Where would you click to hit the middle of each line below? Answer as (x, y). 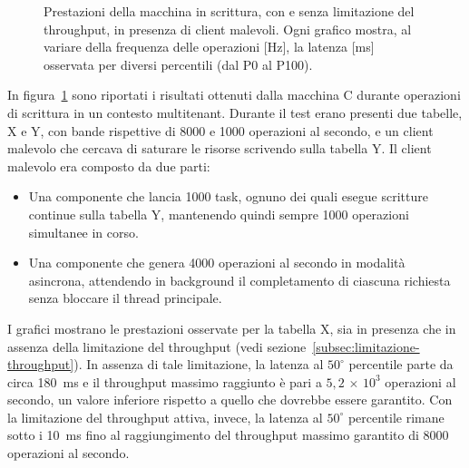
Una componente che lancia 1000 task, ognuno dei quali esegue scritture (228, 196)
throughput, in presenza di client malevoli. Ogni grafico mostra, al (228, 29)
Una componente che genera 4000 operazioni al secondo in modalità (217, 263)
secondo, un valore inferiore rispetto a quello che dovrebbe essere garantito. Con (230, 400)
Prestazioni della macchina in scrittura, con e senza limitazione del (229, 11)
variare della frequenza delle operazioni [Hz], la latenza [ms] (209, 47)
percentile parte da (401, 364)
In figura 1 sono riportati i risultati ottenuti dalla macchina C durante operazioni (234, 95)
